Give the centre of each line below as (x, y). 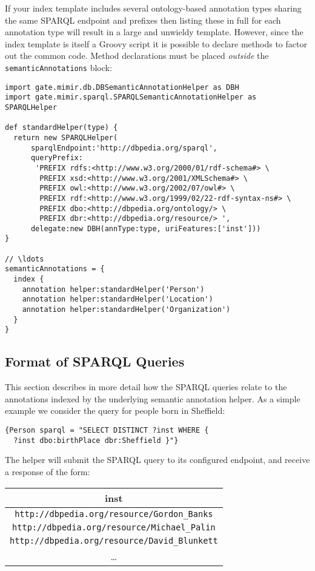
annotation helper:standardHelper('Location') (118, 299)
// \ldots (25, 259)
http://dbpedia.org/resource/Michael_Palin (114, 527)
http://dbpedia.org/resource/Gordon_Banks (114, 514)
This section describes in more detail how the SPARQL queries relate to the (146, 387)
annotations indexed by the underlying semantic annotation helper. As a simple (153, 398)
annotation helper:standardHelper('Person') (113, 289)
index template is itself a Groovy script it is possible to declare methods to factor (156, 43)
